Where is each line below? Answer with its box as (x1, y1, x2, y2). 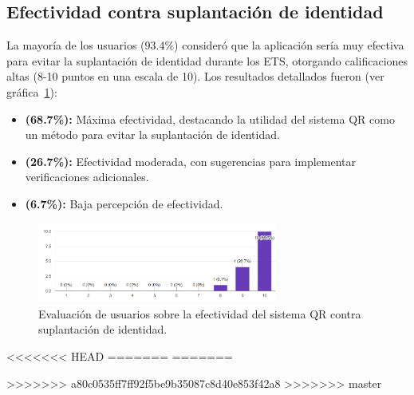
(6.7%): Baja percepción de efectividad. (25, 195, 223, 211)
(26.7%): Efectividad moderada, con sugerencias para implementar (25, 152, 356, 169)
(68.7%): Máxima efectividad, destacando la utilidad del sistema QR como (25, 110, 395, 127)
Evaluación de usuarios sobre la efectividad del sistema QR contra (38, 305, 361, 322)
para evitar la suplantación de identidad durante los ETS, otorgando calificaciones (6, 52, 408, 69)
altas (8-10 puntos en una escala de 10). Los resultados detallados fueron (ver (6, 68, 384, 85)
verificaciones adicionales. (25, 168, 149, 185)
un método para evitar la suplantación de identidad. (25, 126, 280, 143)
